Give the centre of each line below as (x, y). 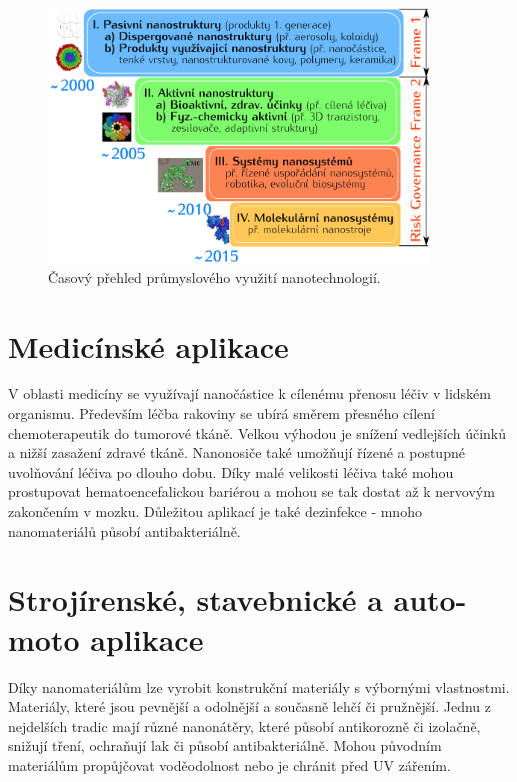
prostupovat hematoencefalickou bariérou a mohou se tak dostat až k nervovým (251, 491)
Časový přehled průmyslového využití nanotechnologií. (214, 276)
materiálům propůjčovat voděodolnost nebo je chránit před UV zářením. (229, 764)
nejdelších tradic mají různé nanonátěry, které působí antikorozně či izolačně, (244, 725)
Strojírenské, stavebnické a (195, 599)
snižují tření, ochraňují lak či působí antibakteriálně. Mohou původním (225, 745)
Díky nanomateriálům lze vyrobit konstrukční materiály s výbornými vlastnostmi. (259, 686)
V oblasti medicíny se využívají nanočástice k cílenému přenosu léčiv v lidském (249, 393)
